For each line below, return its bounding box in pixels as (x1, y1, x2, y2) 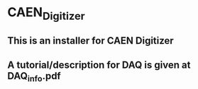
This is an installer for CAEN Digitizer (7, 35, 174, 47)
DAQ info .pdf (7, 70, 62, 83)
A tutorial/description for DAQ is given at (7, 59, 191, 71)
